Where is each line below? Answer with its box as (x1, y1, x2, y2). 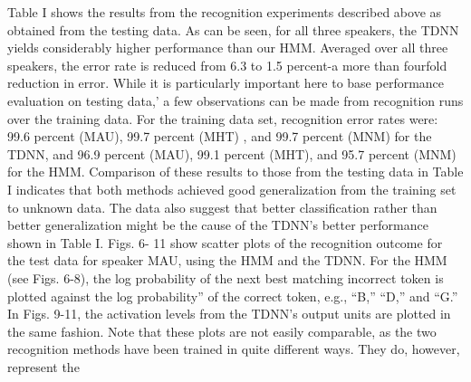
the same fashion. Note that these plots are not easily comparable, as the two (7, 321, 437, 340)
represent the (7, 357, 80, 376)
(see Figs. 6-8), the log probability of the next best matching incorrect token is (7, 268, 444, 287)
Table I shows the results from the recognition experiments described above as (7, 3, 442, 21)
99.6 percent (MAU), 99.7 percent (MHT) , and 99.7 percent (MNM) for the (7, 127, 432, 146)
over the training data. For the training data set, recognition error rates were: (7, 109, 438, 128)
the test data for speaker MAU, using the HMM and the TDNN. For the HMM (7, 251, 447, 270)
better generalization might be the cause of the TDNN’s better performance (7, 215, 428, 234)
